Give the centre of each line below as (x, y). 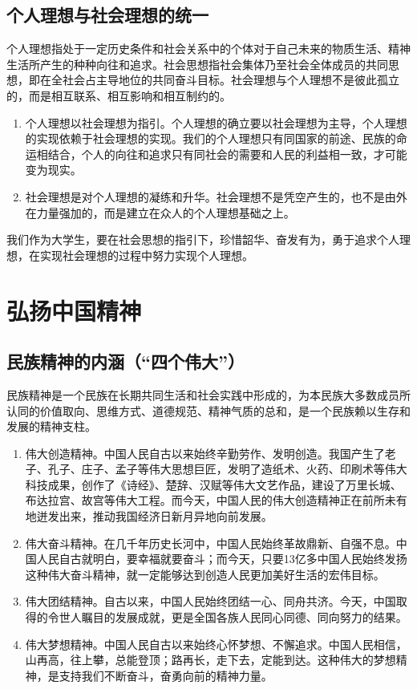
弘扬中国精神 (74, 310)
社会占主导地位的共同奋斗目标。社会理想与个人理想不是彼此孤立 (231, 80)
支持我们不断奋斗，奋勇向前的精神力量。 (166, 675)
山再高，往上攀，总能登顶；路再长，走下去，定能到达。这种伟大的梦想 (211, 660)
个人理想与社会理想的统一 (107, 15)
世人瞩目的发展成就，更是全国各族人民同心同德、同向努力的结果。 (233, 617)
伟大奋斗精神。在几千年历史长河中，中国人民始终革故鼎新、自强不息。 (211, 543)
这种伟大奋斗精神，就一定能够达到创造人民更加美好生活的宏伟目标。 (205, 574)
